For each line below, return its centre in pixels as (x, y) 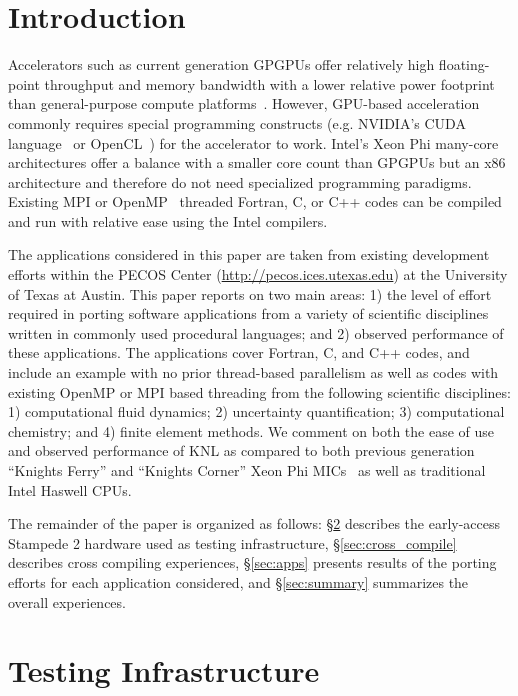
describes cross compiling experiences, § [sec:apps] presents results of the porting (252, 562)
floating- (464, 64)
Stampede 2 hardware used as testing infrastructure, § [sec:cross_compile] (232, 542)
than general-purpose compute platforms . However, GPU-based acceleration (244, 103)
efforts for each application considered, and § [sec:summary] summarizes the (238, 581)
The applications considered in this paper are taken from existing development (249, 254)
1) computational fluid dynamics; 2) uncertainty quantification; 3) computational (256, 411)
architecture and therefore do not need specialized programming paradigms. (240, 181)
